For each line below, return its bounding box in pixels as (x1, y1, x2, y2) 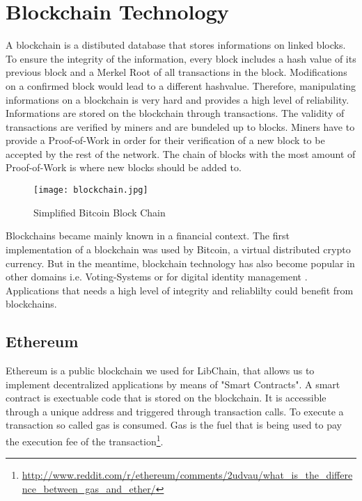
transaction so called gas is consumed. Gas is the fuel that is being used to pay (6, 417, 343, 432)
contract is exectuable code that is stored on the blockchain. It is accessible (6, 390, 326, 405)
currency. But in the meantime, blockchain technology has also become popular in (6, 255, 355, 270)
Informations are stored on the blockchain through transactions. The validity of (6, 106, 345, 120)
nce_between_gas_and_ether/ (22, 481, 156, 495)
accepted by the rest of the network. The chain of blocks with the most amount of (6, 146, 356, 161)
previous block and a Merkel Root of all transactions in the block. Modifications (6, 65, 347, 79)
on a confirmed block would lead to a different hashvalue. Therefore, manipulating (6, 78, 356, 93)
